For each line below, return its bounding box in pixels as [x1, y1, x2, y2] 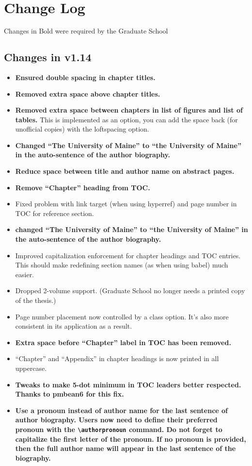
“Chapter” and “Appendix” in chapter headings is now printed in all [15, 353, 219, 364]
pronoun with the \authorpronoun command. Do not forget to [15, 424, 222, 434]
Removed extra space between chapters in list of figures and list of [15, 105, 243, 115]
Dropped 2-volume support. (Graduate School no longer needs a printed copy [15, 285, 245, 296]
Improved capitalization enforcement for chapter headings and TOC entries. [15, 250, 241, 260]
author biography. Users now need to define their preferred [15, 415, 218, 425]
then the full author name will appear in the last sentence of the [15, 443, 236, 453]
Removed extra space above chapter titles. [15, 88, 160, 99]
